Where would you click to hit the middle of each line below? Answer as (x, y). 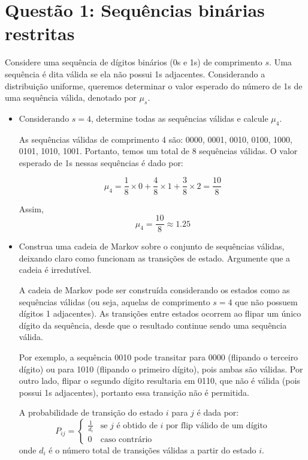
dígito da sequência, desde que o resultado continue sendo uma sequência (153, 325)
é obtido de (137, 426)
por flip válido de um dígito (217, 426)
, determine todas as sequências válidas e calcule (180, 118)
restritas (40, 33)
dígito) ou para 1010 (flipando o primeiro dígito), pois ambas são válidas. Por (161, 369)
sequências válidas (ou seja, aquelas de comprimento (114, 301)
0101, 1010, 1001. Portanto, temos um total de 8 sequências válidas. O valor (158, 151)
